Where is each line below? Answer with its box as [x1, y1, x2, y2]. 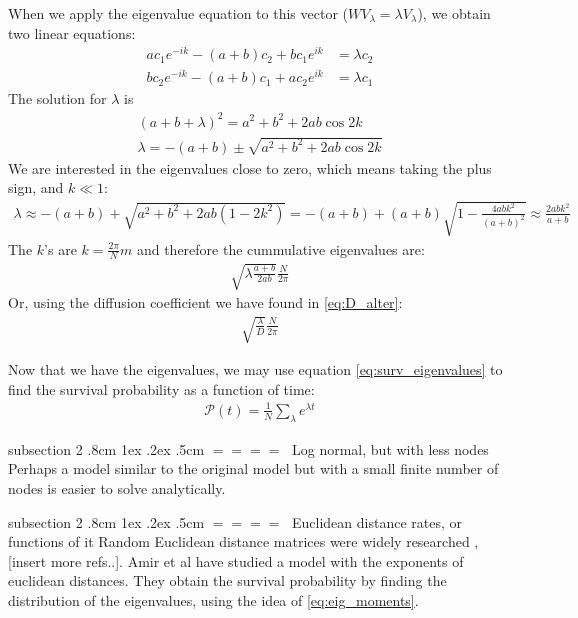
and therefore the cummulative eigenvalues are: [136, 238, 425, 259]
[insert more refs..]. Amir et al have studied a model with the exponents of [8, 550, 464, 571]
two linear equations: [8, 22, 136, 43]
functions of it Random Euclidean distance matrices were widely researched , [8, 531, 479, 552]
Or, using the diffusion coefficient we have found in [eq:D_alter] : [8, 292, 403, 313]
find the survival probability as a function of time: [8, 378, 315, 399]
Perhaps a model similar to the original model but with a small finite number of [8, 458, 499, 479]
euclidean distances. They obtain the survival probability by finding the [8, 570, 447, 591]
